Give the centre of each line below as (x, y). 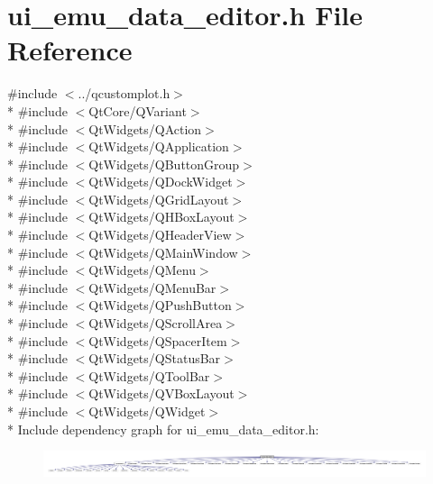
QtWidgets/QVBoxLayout (161, 393)
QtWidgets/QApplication (159, 146)
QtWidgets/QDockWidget (161, 182)
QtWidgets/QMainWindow (163, 252)
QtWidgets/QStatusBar (155, 358)
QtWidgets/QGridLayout (159, 199)
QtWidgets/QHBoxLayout (161, 217)
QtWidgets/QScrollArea (156, 323)
